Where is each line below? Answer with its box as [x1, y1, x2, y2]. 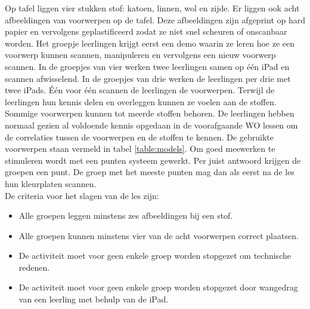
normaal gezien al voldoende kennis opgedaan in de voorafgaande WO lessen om [5, 118, 298, 131]
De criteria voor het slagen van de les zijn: [5, 189, 159, 201]
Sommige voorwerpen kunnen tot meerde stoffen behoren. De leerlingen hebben [5, 107, 294, 120]
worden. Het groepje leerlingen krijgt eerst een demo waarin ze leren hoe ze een [5, 36, 295, 49]
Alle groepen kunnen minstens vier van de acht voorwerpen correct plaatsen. [18, 229, 299, 241]
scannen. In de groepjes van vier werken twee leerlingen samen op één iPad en [5, 60, 290, 72]
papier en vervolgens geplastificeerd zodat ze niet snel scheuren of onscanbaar [5, 25, 287, 38]
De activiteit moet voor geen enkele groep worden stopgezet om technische [18, 249, 291, 262]
